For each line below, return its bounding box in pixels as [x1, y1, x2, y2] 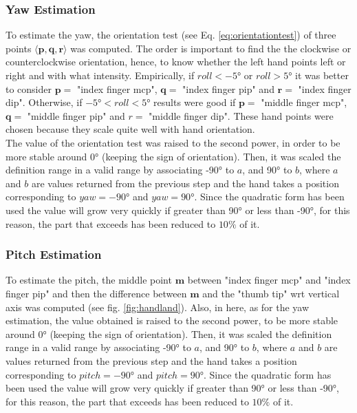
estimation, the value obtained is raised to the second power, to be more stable [6, 313, 338, 328]
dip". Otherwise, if [6, 95, 83, 109]
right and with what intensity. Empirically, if [6, 68, 195, 82]
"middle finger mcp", [261, 95, 347, 109]
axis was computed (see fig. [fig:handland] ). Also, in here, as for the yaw [6, 299, 310, 314]
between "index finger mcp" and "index [187, 273, 351, 287]
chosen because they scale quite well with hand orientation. [6, 122, 255, 136]
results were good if [153, 95, 236, 109]
